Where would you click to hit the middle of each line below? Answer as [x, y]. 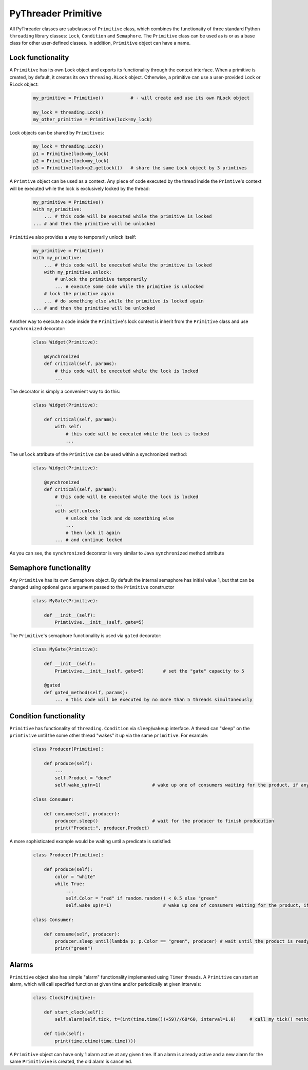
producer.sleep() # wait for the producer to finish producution [164, 821]
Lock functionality [39, 58]
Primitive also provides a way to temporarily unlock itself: [73, 237]
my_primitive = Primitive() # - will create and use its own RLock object [141, 98]
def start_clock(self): [74, 1012]
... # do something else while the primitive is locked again [124, 301]
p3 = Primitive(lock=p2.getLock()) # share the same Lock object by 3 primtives [140, 168]
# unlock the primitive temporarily [101, 279]
